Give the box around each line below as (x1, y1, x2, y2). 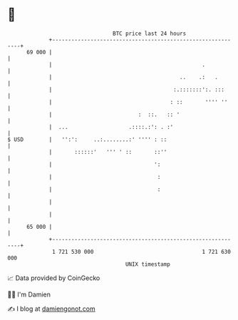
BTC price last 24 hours (113, 30, 187, 37)
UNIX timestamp (125, 260, 171, 268)
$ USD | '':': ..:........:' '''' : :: (7, 135, 167, 143)
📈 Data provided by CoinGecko (7, 274, 100, 282)
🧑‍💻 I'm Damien (7, 290, 51, 299)
